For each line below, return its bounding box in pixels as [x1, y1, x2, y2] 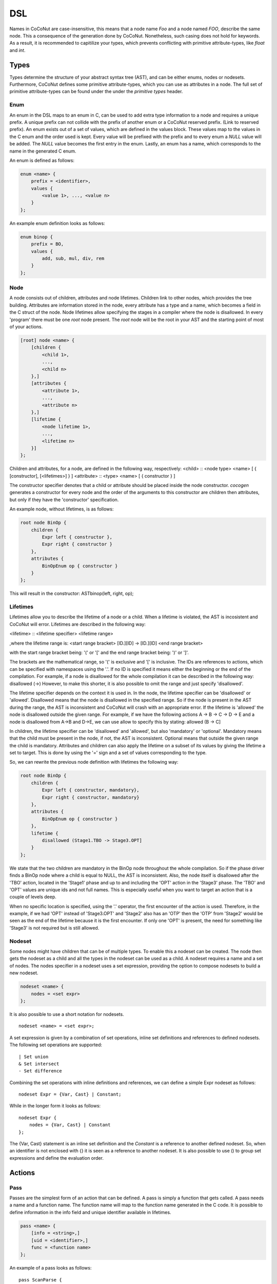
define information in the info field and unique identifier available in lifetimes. [9, 1209, 171, 1215]
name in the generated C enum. [9, 148, 76, 154]
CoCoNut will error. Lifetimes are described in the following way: [9, 621, 146, 627]
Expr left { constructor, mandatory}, [42, 787, 140, 793]
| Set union [18, 1053, 49, 1060]
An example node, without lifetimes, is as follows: [9, 506, 114, 512]
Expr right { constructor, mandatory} [42, 794, 140, 800]
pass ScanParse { [18, 1277, 62, 1282]
